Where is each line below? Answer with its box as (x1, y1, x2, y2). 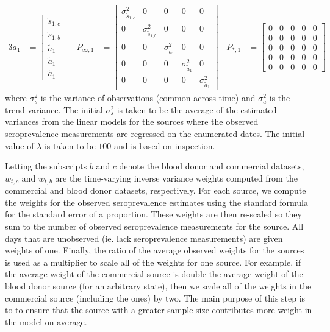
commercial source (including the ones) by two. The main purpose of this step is (5, 291, 306, 304)
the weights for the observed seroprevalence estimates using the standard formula (5, 196, 308, 208)
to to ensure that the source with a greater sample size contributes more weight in (5, 303, 312, 316)
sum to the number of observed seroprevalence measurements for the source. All (5, 220, 304, 233)
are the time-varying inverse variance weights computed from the (55, 171, 298, 184)
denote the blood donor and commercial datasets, (119, 160, 304, 172)
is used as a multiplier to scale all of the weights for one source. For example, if (5, 255, 301, 268)
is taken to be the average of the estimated (117, 103, 277, 116)
